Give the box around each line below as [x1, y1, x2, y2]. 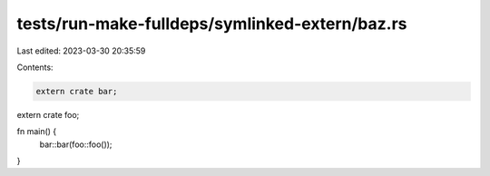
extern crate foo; [16, 109, 80, 120]
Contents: [16, 62, 54, 73]
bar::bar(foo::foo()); [39, 139, 113, 150]
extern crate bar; [35, 86, 118, 96]
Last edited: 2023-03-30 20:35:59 [16, 45, 146, 56]
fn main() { [16, 126, 57, 137]
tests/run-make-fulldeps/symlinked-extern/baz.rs [16, 14, 407, 34]
